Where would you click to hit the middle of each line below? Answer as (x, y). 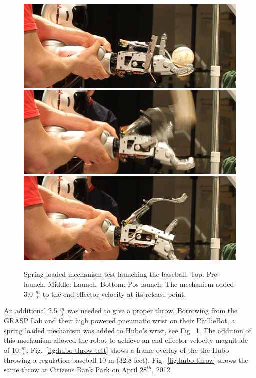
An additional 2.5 (31, 311)
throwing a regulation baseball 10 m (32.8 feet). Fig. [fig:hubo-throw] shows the (126, 360)
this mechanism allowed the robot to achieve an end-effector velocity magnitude (126, 340)
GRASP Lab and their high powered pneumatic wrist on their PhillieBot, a (120, 321)
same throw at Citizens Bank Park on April (71, 370)
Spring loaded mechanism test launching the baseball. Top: (114, 274)
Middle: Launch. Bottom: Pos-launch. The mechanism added (141, 284)
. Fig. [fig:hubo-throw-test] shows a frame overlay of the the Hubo (128, 350)
